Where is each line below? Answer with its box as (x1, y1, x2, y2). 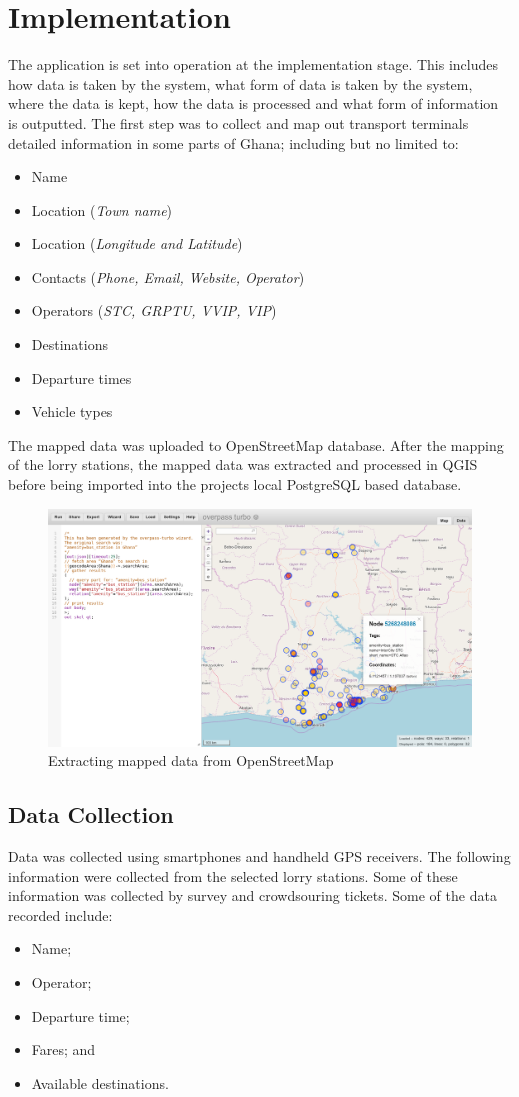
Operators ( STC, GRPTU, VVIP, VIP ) (31, 300, 277, 321)
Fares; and (31, 1039, 96, 1060)
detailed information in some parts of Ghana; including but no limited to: (8, 132, 459, 153)
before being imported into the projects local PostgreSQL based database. (8, 474, 462, 495)
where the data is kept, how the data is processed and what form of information (8, 93, 499, 114)
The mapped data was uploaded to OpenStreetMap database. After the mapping (8, 434, 504, 455)
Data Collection (8, 799, 174, 830)
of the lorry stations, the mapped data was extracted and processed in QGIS (8, 454, 478, 475)
